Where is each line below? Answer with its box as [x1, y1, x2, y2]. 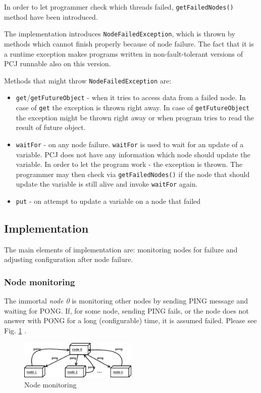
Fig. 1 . [4, 325, 27, 336]
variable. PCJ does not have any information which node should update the [16, 149, 250, 159]
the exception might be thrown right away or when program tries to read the [16, 112, 254, 122]
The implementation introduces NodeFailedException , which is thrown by [4, 28, 235, 39]
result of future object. [16, 122, 86, 133]
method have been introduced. [4, 11, 98, 22]
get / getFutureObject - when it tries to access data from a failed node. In [16, 92, 246, 103]
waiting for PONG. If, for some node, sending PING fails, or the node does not [4, 305, 249, 316]
